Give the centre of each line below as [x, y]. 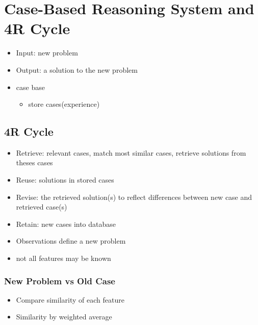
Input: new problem [47, 53]
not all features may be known [63, 258]
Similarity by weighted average [64, 317]
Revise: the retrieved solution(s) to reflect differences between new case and [134, 197]
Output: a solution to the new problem [77, 69]
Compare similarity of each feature [70, 299]
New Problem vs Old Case [60, 280]
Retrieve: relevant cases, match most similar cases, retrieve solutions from [131, 152]
